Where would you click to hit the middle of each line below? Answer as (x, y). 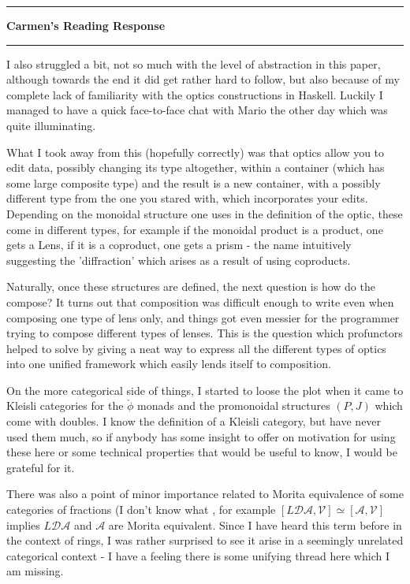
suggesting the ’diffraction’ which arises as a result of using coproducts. (179, 260)
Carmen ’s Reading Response (86, 25)
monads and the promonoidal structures (234, 405)
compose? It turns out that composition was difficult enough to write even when (200, 301)
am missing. (35, 571)
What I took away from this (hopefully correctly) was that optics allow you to (196, 152)
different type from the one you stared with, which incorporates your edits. (187, 198)
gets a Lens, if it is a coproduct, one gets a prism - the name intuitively (179, 245)
